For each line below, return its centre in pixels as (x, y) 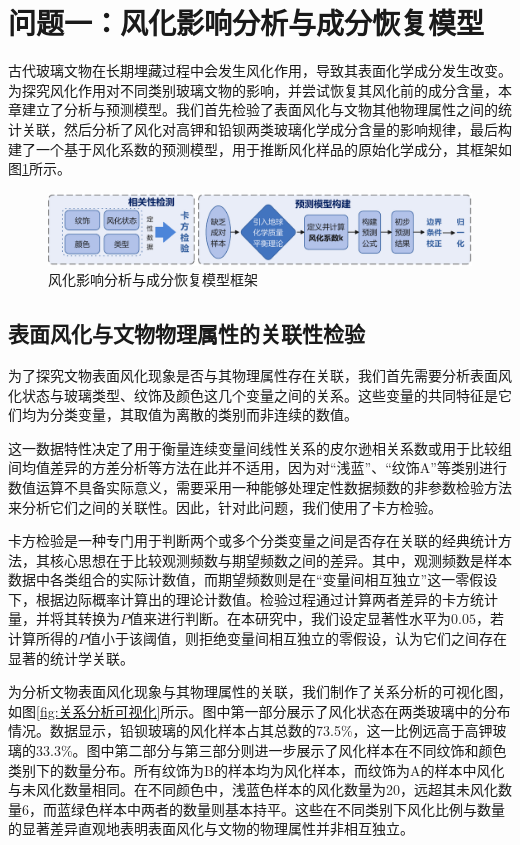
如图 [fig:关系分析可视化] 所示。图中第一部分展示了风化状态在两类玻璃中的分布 (259, 710)
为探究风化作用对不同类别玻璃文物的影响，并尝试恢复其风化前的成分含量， (253, 89)
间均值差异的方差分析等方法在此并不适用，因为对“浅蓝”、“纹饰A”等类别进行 (257, 467)
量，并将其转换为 (64, 618)
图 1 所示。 (39, 168)
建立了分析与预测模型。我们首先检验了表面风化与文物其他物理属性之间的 (259, 109)
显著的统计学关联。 (71, 657)
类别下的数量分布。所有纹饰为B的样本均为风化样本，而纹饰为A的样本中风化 (256, 769)
